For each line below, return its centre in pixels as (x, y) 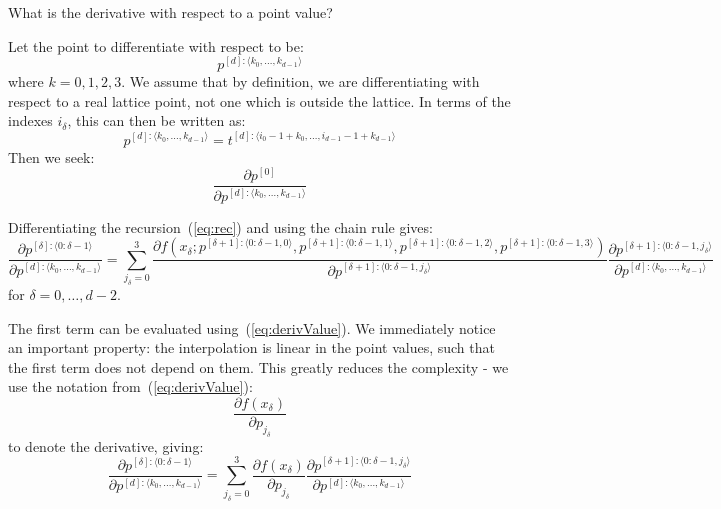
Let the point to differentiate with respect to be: (156, 45)
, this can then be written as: (156, 120)
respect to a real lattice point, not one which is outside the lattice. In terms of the (259, 100)
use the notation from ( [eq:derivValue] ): (130, 386)
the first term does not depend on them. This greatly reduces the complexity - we (258, 366)
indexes (30, 120)
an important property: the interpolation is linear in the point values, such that (251, 347)
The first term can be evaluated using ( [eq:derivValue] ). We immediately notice (252, 327)
